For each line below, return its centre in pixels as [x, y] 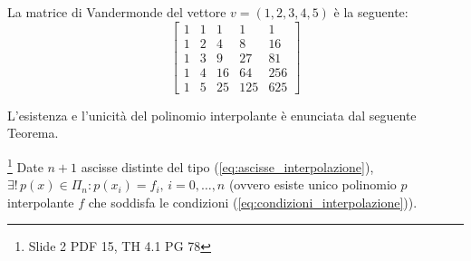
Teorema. [33, 133]
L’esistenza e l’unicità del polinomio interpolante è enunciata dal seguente [212, 115]
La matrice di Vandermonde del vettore [117, 12]
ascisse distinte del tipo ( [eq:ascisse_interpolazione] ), [227, 166]
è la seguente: [371, 12]
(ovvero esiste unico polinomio [312, 184]
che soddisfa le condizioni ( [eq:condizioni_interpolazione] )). [253, 202]
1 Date [25, 165]
